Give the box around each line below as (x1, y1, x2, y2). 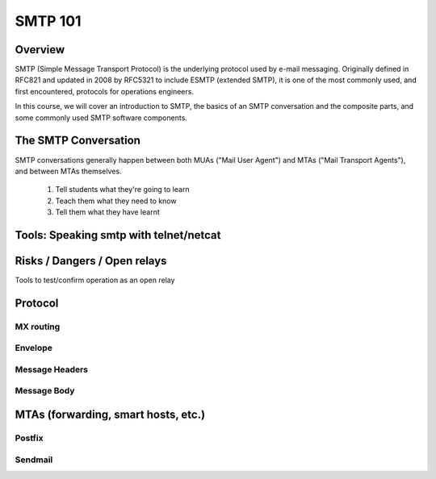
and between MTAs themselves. (15, 166, 122, 176)
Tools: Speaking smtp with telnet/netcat (15, 228, 221, 242)
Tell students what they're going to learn (55, 185, 190, 194)
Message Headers (15, 364, 89, 375)
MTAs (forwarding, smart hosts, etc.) (15, 408, 206, 422)
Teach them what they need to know (55, 196, 177, 206)
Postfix (15, 432, 44, 444)
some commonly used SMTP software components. (15, 113, 187, 123)
